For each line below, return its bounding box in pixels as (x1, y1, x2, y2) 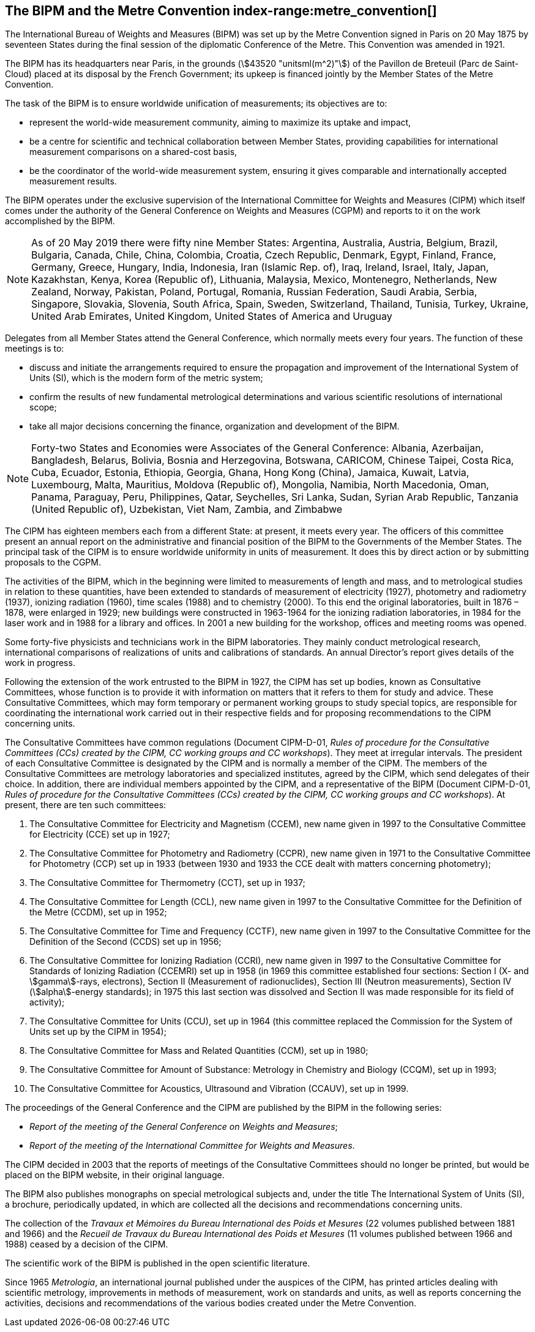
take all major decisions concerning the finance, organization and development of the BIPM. (29, 421, 400, 432)
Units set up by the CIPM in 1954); (29, 1026, 166, 1037)
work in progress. (5, 657, 75, 668)
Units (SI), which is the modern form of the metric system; (29, 373, 263, 384)
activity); (29, 997, 65, 1008)
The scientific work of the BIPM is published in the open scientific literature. (5, 1258, 310, 1269)
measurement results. (29, 176, 117, 187)
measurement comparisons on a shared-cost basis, (29, 146, 238, 157)
